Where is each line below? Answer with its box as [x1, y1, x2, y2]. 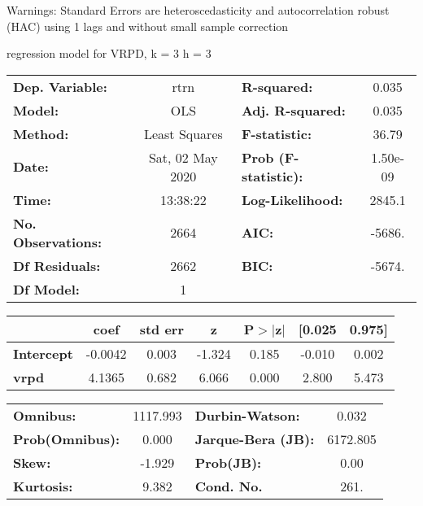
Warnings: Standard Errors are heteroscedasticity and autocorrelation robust [7, 2, 390, 18]
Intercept [13, 343, 73, 363]
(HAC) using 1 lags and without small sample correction [7, 17, 289, 34]
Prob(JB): [194, 452, 262, 472]
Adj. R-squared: [241, 100, 346, 120]
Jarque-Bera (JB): [194, 429, 315, 448]
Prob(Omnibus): [13, 429, 120, 448]
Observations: [13, 232, 102, 251]
